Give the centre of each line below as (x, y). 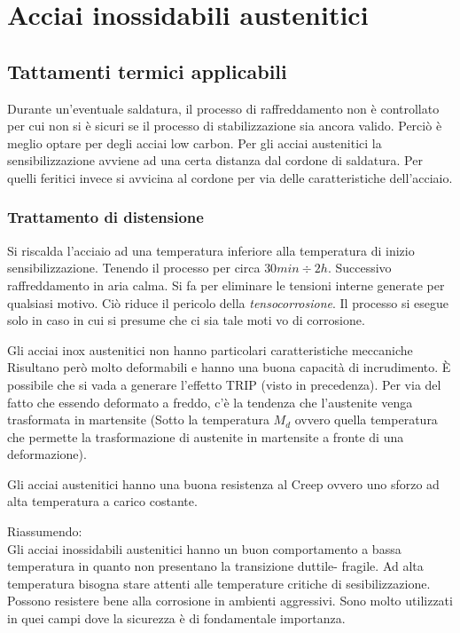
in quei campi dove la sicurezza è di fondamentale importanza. (176, 618)
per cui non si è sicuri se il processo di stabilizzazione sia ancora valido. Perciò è (225, 126)
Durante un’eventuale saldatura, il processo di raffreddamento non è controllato (223, 108)
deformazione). (47, 454)
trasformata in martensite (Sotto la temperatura (138, 419)
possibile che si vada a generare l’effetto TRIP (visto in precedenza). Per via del (224, 384)
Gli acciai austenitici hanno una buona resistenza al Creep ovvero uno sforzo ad (223, 483)
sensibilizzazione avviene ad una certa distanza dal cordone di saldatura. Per (215, 160)
